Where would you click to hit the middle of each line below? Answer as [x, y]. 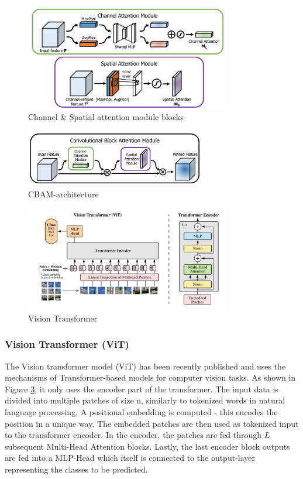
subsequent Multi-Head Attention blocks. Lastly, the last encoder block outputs [147, 446]
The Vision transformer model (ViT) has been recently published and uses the [145, 366]
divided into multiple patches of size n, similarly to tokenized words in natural [145, 400]
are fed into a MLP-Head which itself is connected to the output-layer [130, 458]
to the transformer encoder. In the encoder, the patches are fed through [133, 435]
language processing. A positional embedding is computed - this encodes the [141, 411]
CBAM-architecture [63, 194]
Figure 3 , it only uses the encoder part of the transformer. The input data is [142, 389]
